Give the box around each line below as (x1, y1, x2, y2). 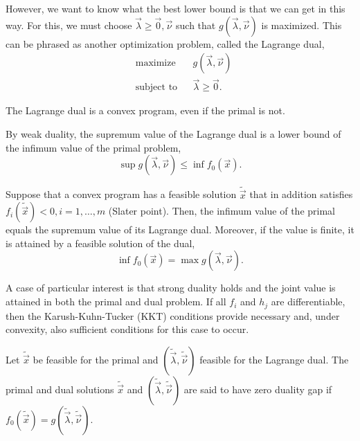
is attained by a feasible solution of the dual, (6, 235, 195, 250)
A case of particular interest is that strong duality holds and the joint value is (6, 280, 336, 295)
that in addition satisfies (249, 187, 353, 201)
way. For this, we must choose (6, 17, 132, 32)
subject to (135, 82, 178, 93)
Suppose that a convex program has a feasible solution (6, 187, 237, 201)
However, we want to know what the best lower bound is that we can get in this (6, 1, 345, 15)
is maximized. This (261, 17, 342, 32)
